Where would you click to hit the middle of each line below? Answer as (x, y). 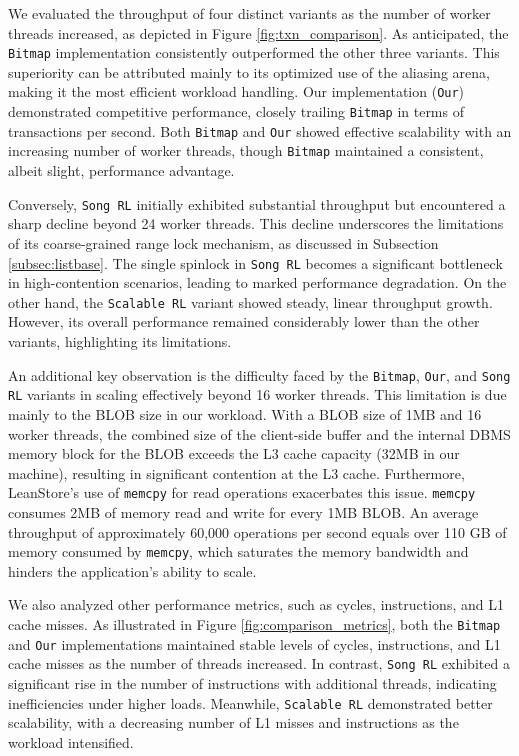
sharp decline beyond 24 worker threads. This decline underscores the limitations (256, 223)
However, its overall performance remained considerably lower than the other (244, 321)
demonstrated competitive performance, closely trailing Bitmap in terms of (236, 111)
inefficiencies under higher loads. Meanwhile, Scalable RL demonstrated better (250, 702)
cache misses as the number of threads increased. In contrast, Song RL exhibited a (259, 663)
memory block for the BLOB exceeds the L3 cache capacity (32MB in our (234, 453)
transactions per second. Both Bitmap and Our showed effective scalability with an (260, 130)
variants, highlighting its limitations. (120, 341)
